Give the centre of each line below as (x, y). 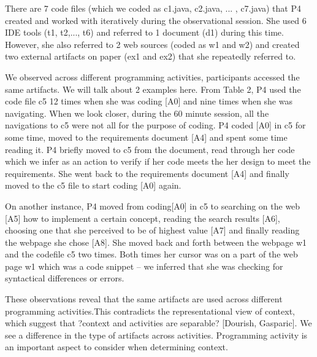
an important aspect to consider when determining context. (116, 347)
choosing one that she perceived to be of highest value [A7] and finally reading (152, 230)
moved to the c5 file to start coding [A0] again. (93, 185)
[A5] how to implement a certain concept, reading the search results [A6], (143, 218)
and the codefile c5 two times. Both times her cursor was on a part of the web (151, 254)
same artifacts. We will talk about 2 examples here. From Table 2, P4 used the (153, 89)
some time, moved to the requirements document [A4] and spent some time (146, 137)
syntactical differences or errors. (65, 278)
